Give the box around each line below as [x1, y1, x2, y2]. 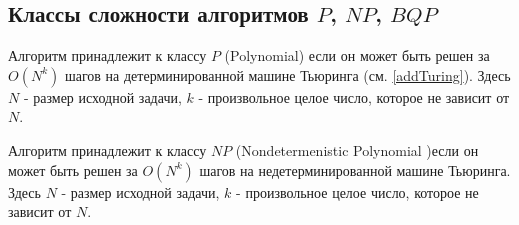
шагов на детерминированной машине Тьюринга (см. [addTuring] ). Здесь [64, 64, 511, 85]
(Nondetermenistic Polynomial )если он [235, 139, 479, 160]
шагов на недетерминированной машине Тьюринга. [199, 159, 511, 180]
